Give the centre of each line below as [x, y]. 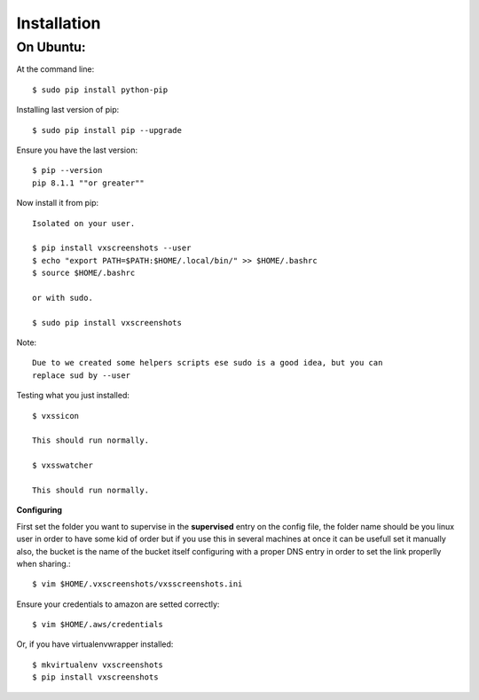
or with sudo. [63, 298]
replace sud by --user [82, 375]
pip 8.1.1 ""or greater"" [89, 183]
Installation [59, 23]
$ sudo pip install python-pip [100, 90]
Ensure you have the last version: [77, 150]
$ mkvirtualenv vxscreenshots [98, 665]
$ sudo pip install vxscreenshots [107, 322]
